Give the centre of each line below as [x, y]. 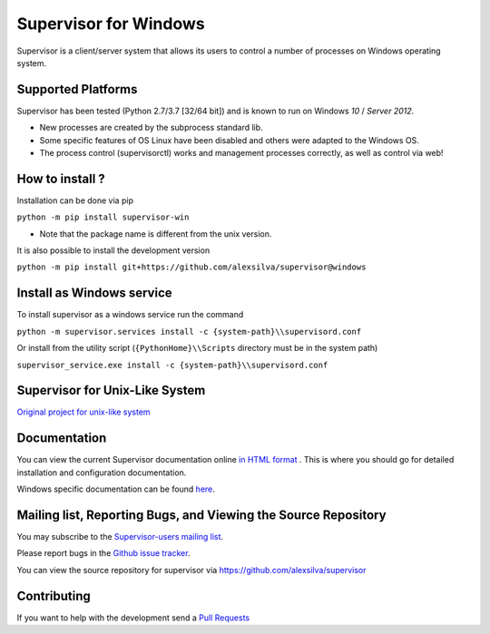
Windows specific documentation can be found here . [116, 489]
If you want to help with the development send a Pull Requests [133, 618]
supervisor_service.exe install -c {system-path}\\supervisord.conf [172, 365]
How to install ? [61, 178]
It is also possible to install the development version [113, 250]
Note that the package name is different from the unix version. [156, 234]
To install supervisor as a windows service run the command [130, 315]
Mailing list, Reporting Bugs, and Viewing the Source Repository [201, 515]
